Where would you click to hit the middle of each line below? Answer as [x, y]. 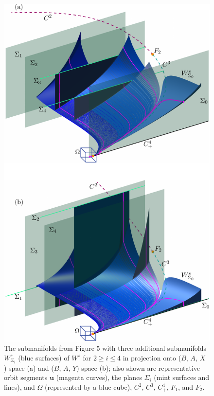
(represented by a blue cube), [89, 387]
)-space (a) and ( [29, 368]
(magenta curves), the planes [99, 377]
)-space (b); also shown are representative [138, 368]
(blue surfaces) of [44, 357]
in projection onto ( [152, 357]
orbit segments [26, 377]
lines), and [19, 387]
